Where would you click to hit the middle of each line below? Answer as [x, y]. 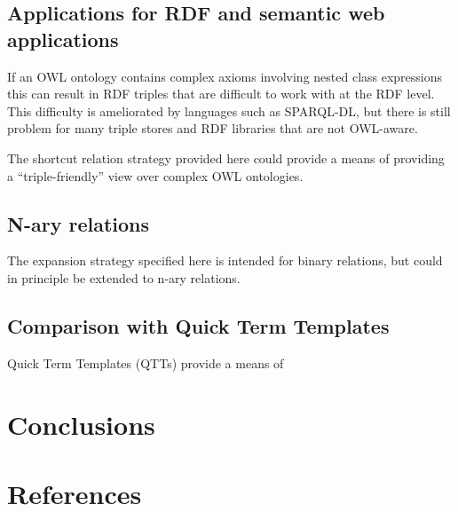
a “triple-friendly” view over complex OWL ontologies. [155, 175]
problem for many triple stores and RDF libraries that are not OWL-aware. [213, 128]
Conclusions [81, 424]
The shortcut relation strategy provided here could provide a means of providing [226, 158]
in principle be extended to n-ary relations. [124, 277]
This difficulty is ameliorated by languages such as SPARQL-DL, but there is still [229, 110]
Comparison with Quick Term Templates [198, 325]
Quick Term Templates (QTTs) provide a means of [146, 362]
